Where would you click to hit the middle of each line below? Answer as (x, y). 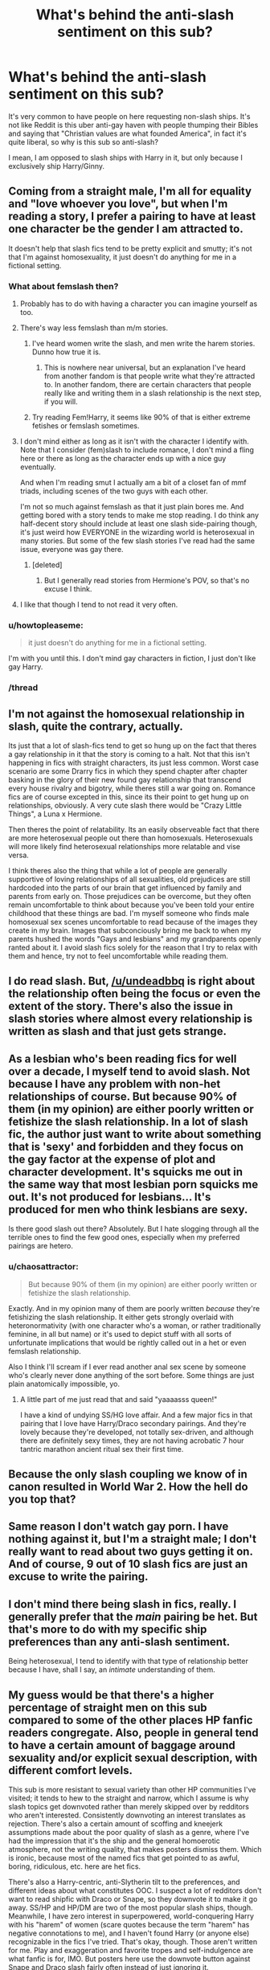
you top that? (42, 1499)
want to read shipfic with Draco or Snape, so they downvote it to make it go (133, 1898)
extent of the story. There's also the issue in (121, 1006)
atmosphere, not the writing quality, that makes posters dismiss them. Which (135, 1849)
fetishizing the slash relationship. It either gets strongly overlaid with (121, 1317)
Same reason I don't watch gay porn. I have (119, 1527)
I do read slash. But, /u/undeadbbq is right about (132, 981)
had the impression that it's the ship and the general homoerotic (115, 1841)
